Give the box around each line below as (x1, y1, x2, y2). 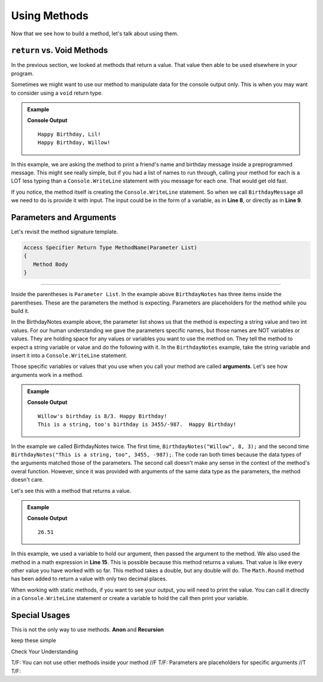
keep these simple (11, 637, 56, 644)
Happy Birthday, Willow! (38, 139, 111, 146)
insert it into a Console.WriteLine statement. (11, 352, 128, 359)
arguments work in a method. (11, 371, 84, 378)
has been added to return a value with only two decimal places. (11, 575, 167, 583)
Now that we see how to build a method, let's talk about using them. (11, 30, 179, 37)
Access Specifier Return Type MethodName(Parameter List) (23, 244, 197, 251)
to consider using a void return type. (11, 89, 103, 96)
